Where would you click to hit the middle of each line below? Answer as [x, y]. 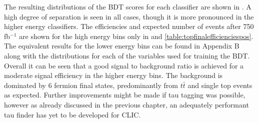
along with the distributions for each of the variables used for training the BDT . [127, 55]
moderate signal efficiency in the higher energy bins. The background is [113, 75]
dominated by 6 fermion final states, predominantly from [91, 85]
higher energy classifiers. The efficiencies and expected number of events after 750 [129, 26]
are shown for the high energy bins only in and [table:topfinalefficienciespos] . [136, 36]
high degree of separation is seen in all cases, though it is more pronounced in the [129, 16]
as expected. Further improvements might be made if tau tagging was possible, [125, 95]
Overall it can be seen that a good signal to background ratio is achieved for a [124, 65]
